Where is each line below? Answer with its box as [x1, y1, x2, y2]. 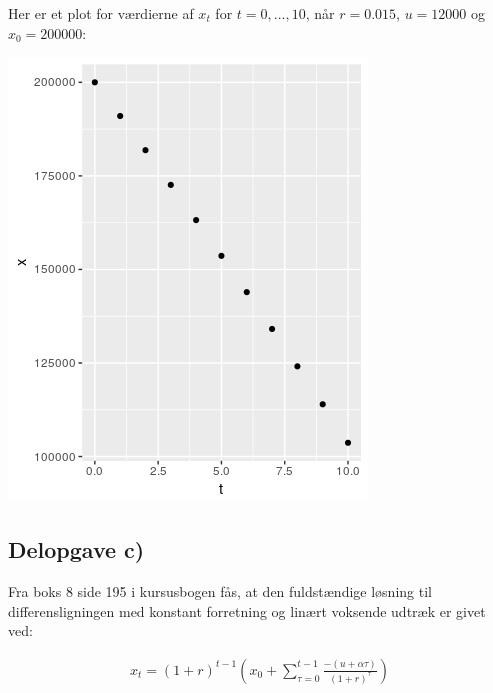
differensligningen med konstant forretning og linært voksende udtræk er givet [8, 600, 486, 621]
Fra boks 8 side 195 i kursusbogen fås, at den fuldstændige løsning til [8, 580, 432, 601]
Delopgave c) [8, 534, 145, 565]
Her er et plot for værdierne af [8, 3, 194, 23]
